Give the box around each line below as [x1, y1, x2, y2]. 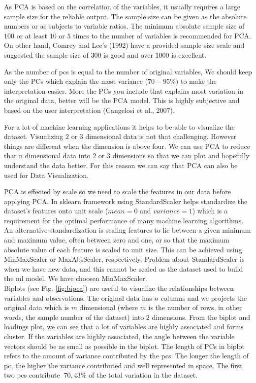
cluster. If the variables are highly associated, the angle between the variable [4, 331, 235, 341]
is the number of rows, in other [148, 302, 242, 313]
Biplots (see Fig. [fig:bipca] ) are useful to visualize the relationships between [4, 283, 234, 293]
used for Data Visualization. [4, 170, 89, 180]
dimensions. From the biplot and [152, 312, 251, 322]
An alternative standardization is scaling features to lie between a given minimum [4, 225, 251, 235]
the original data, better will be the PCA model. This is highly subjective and [4, 95, 240, 105]
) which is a [192, 206, 227, 216]
